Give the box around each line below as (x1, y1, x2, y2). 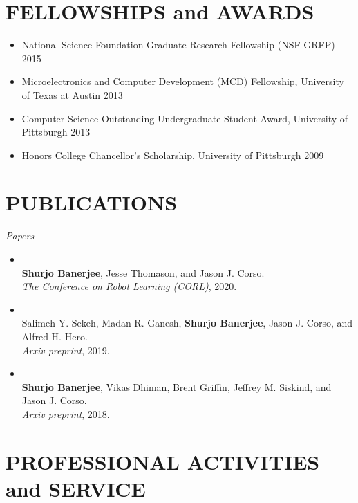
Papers (6, 228, 35, 243)
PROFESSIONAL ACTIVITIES (6, 447, 320, 475)
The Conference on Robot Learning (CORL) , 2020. (21, 279, 237, 293)
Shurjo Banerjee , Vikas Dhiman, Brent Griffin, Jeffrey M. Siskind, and (21, 379, 332, 394)
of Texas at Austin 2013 (21, 87, 123, 102)
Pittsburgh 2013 (21, 125, 91, 139)
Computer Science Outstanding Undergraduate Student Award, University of (21, 111, 348, 125)
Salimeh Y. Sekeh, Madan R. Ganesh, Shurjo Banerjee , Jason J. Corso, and (21, 315, 353, 330)
